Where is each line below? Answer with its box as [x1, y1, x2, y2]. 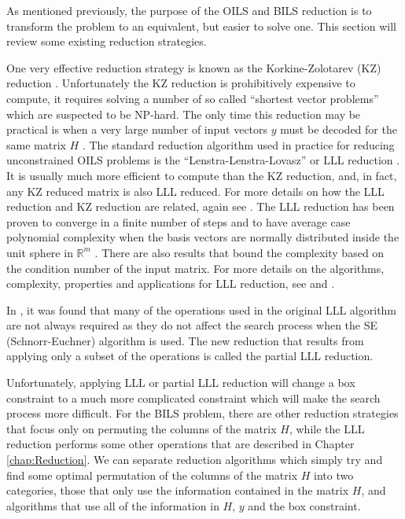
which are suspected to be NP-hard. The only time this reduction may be [6, 105, 361, 122]
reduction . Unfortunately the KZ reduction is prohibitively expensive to [6, 75, 355, 91]
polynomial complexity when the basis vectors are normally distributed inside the [6, 229, 399, 245]
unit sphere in [6, 244, 73, 260]
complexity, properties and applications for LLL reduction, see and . [6, 275, 335, 292]
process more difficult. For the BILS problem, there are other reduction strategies [6, 405, 399, 421]
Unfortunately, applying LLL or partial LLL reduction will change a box [6, 374, 355, 391]
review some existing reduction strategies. [6, 33, 207, 50]
